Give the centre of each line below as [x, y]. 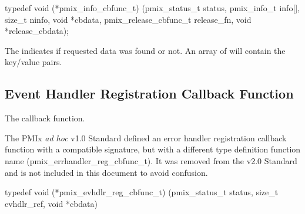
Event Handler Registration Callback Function [149, 94]
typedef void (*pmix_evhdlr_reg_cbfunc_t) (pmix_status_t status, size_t [142, 192]
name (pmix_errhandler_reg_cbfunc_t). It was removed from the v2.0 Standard [151, 160]
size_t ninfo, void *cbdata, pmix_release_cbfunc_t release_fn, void [128, 19]
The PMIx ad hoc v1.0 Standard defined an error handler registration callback [146, 137]
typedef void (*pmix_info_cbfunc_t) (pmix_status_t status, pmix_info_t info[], [152, 8]
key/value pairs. [33, 62]
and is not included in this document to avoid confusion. [106, 172]
